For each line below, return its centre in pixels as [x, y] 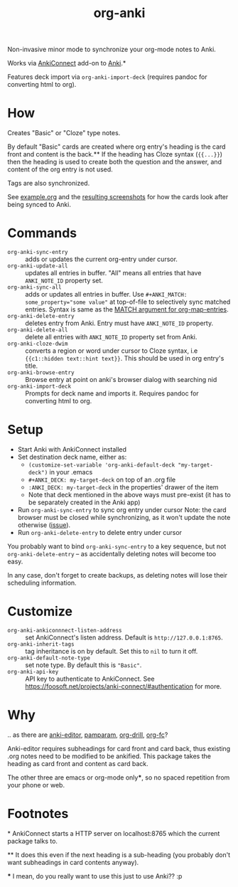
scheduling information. [42, 583]
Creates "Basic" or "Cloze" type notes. [64, 133]
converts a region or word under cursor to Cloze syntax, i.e [112, 351]
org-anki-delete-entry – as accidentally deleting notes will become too [112, 554]
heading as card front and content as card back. [78, 763]
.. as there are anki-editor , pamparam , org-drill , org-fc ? [88, 735]
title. [32, 366]
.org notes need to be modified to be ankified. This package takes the [109, 756]
